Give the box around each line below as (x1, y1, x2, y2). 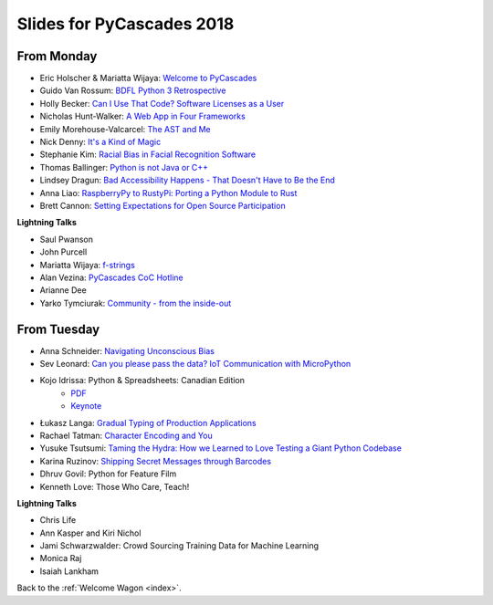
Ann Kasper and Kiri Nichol (39, 527, 142, 538)
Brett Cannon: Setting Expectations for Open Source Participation (39, 200, 287, 211)
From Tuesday (16, 321, 100, 337)
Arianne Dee (39, 285, 87, 296)
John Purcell (39, 246, 88, 257)
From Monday (16, 48, 98, 64)
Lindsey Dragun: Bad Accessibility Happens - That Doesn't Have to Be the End (39, 174, 335, 186)
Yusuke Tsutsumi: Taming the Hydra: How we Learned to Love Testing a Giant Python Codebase (39, 443, 402, 454)
